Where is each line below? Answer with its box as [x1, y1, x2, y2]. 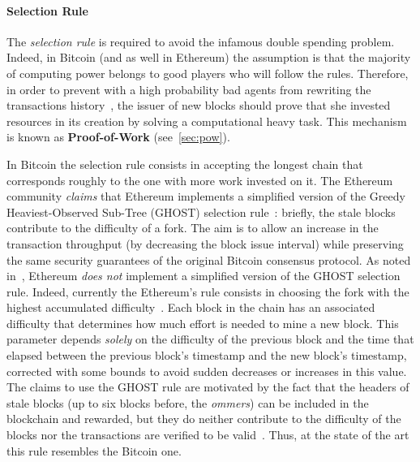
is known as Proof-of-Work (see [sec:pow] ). [6, 128, 230, 145]
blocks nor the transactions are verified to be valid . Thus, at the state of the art [6, 426, 409, 443]
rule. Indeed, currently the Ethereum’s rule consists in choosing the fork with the [6, 283, 409, 300]
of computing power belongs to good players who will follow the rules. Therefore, [6, 64, 409, 81]
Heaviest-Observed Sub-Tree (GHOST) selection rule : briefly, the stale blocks [6, 203, 396, 220]
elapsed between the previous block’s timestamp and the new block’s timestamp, [6, 347, 407, 364]
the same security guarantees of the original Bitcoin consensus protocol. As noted [6, 251, 411, 268]
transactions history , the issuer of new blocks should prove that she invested [6, 97, 391, 114]
